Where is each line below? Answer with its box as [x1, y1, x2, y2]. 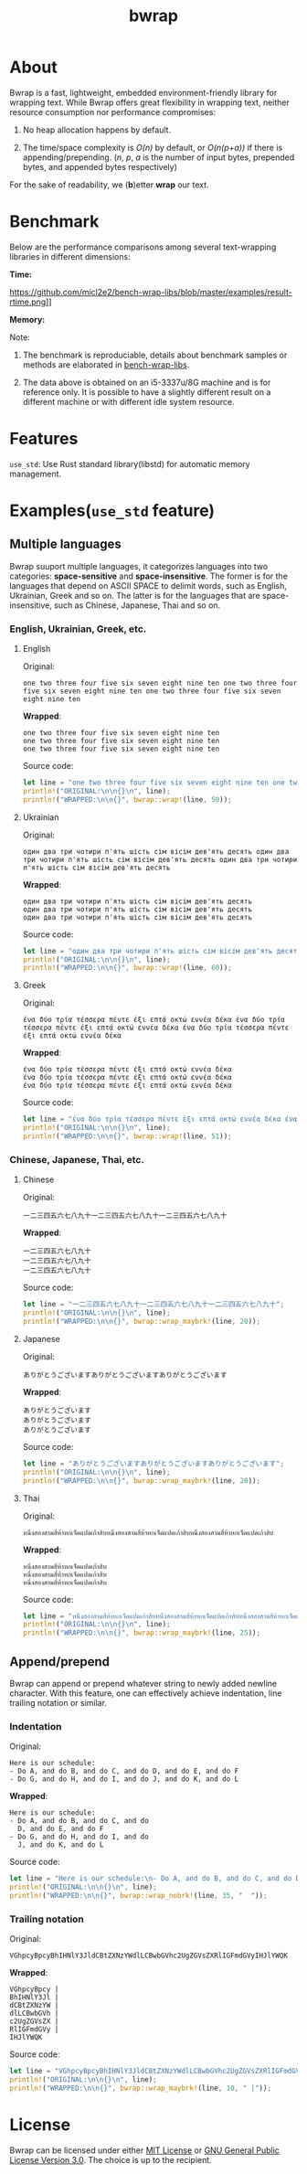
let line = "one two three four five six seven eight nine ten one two [22, 778, 302, 787]
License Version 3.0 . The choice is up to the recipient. [9, 2154, 212, 2165]
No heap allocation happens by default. [22, 124, 172, 135]
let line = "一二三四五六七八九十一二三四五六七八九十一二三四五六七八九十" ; [22, 1300, 285, 1309]
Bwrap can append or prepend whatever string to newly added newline [9, 1678, 277, 1689]
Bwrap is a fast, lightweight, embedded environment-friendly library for [9, 87, 278, 98]
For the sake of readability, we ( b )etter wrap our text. [9, 179, 209, 190]
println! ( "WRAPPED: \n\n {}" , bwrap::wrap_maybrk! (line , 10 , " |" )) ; [9, 2083, 272, 2093]
